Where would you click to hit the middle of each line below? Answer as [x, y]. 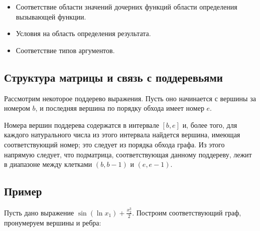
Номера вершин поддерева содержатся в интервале [82, 125]
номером [17, 108]
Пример [23, 191]
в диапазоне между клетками [48, 164]
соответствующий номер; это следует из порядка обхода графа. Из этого [114, 144]
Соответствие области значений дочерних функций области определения [126, 7]
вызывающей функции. [51, 16]
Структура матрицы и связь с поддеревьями [113, 77]
